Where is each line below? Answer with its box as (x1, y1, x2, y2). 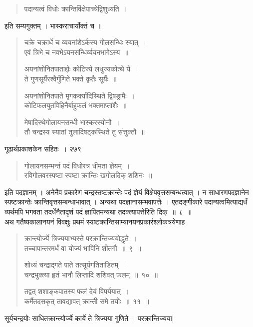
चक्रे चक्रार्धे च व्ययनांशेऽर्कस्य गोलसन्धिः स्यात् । (24, 37, 147, 47)
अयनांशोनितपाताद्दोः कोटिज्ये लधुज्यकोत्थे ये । (24, 63, 139, 74)
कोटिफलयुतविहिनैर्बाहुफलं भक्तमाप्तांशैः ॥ (24, 100, 127, 110)
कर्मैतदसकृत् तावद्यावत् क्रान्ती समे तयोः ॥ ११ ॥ (24, 296, 149, 306)
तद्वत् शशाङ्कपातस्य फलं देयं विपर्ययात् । (24, 286, 129, 296)
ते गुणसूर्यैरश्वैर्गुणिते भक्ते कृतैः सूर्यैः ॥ (24, 73, 117, 83)
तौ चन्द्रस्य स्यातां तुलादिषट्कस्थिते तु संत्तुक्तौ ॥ (24, 126, 145, 137)
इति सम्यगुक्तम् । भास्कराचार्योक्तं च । (4, 20, 101, 30)
